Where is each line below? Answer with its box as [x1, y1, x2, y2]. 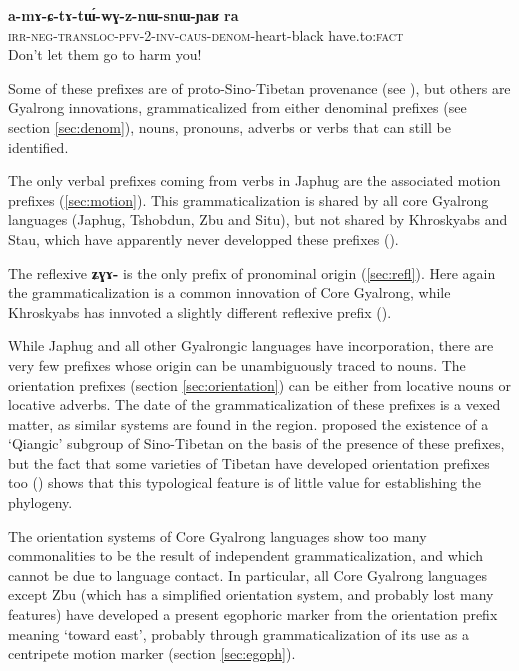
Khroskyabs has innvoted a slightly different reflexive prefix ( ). [8, 301, 392, 322]
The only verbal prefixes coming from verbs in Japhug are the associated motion [8, 170, 501, 191]
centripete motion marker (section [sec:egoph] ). [8, 643, 296, 664]
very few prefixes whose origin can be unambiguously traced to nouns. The [8, 354, 466, 375]
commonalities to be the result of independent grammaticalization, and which [8, 545, 484, 566]
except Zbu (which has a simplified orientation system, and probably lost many [8, 584, 494, 605]
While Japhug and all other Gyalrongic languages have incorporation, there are [8, 335, 494, 356]
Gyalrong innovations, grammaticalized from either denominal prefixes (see [8, 97, 467, 118]
